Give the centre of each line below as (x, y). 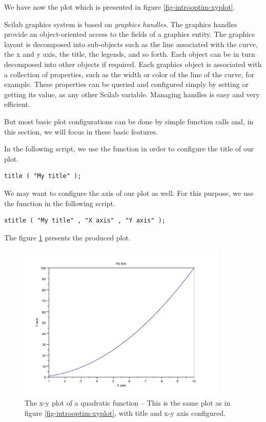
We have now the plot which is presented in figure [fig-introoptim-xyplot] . (120, 7)
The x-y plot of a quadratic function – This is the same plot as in (128, 402)
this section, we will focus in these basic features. (81, 131)
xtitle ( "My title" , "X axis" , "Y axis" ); (85, 221)
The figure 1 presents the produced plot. (67, 237)
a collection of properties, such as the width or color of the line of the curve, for (129, 74)
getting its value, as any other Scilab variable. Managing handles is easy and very (132, 94)
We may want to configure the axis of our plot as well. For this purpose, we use (129, 193)
